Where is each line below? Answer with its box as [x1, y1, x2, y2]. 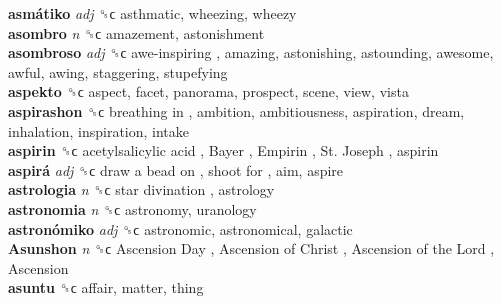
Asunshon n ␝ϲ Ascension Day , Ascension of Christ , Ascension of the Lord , [8, 238, 495, 259]
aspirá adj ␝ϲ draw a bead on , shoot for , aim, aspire [8, 159, 344, 180]
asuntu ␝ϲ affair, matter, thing [8, 277, 204, 298]
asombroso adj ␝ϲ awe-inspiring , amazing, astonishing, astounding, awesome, [8, 42, 494, 63]
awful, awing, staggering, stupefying [8, 61, 228, 82]
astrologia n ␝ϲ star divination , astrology [8, 179, 275, 200]
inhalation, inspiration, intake [8, 120, 190, 141]
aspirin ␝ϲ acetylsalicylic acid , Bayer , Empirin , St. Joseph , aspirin [8, 140, 439, 161]
